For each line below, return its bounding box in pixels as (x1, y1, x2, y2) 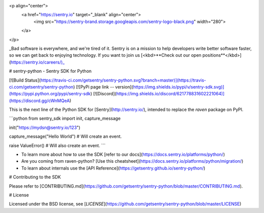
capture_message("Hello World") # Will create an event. (9, 133, 122, 139)
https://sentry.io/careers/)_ (10, 59, 65, 65)
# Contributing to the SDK (9, 174, 61, 180)
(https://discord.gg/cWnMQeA (9, 98, 70, 104)
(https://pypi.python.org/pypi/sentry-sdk (9, 91, 91, 97)
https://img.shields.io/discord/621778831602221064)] (116, 91, 225, 97)
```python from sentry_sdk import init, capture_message (9, 115, 121, 122)
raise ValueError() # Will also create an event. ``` (9, 142, 106, 149)
